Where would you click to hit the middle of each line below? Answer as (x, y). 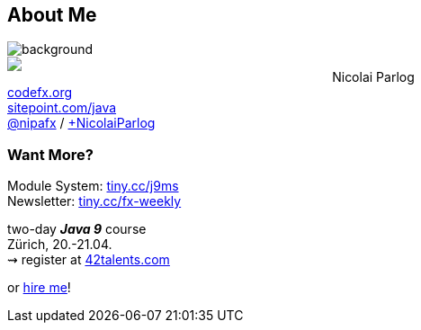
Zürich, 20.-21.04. (60, 245)
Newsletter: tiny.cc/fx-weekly (94, 201)
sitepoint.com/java (62, 108)
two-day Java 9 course (77, 229)
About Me (52, 15)
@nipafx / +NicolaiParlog (81, 123)
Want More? (51, 154)
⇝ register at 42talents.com (89, 260)
